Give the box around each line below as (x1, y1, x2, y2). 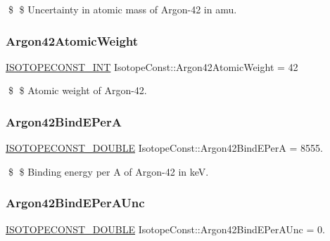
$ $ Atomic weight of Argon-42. (8, 83, 147, 98)
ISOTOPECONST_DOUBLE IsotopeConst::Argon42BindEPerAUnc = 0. (6, 221, 325, 236)
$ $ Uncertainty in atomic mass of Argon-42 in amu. (8, 2, 237, 16)
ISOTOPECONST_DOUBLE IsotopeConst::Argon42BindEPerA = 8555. (6, 141, 323, 155)
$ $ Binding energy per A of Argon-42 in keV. (8, 164, 209, 178)
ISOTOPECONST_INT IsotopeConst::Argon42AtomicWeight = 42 (6, 59, 298, 74)
